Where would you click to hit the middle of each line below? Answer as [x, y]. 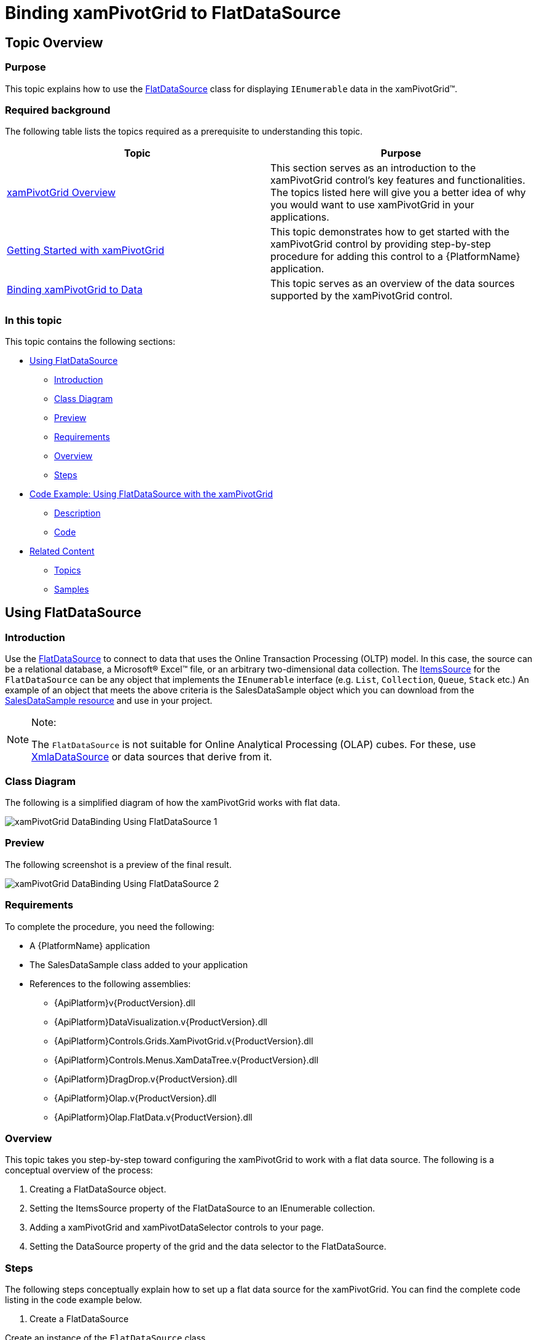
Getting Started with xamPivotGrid [86, 250]
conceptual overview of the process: [79, 1170]
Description [77, 513]
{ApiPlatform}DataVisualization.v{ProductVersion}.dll [161, 1022]
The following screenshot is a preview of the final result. [118, 864]
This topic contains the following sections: [90, 342]
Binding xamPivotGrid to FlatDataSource [173, 13]
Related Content [62, 551]
